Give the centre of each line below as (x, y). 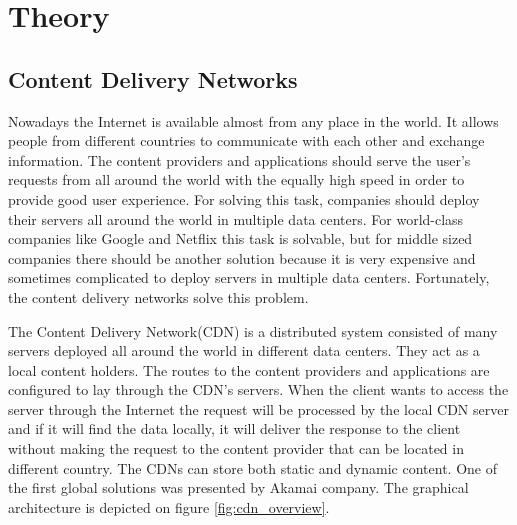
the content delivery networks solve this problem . (158, 296)
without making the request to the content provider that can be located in (236, 448)
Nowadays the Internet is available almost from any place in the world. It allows (253, 120)
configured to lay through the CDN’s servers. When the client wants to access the (258, 389)
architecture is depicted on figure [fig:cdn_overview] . (169, 506)
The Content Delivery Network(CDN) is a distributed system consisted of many (253, 330)
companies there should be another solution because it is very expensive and (242, 257)
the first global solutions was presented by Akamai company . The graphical (238, 487)
